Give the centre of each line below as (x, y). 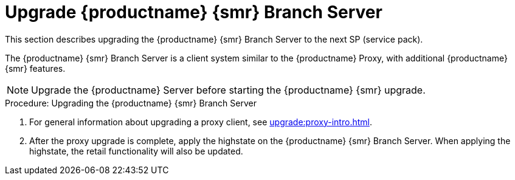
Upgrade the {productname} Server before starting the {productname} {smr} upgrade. (228, 90)
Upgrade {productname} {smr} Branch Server (194, 12)
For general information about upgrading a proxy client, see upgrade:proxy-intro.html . (201, 122)
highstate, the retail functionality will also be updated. (136, 151)
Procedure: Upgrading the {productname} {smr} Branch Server (131, 103)
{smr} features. (35, 68)
